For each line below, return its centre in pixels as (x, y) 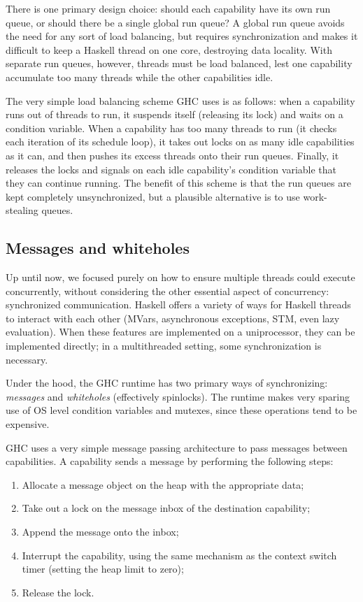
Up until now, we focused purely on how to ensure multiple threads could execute (180, 277)
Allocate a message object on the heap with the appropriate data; (163, 484)
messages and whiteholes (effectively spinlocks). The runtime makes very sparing (178, 396)
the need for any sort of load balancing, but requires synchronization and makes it (182, 36)
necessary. (27, 359)
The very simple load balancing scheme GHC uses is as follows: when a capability (180, 100)
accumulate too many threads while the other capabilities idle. (140, 77)
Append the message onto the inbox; (100, 532)
